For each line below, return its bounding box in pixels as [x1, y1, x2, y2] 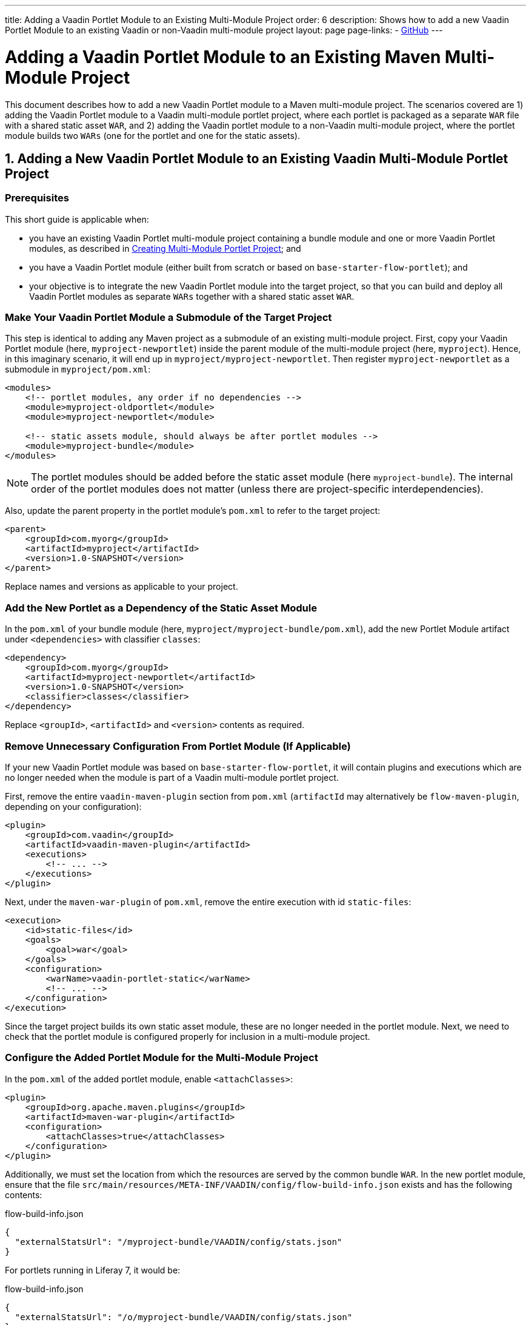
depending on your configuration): [5, 801, 142, 812]
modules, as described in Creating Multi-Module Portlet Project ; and [29, 243, 301, 254]
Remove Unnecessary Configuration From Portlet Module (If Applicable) [5, 740, 351, 752]
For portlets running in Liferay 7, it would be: [5, 1264, 181, 1275]
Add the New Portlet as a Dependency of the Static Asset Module [5, 601, 317, 614]
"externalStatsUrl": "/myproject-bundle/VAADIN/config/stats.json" [15, 1236, 342, 1247]
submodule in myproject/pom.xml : [5, 364, 151, 375]
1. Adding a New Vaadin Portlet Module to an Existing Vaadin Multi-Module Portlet [5, 150, 509, 166]
